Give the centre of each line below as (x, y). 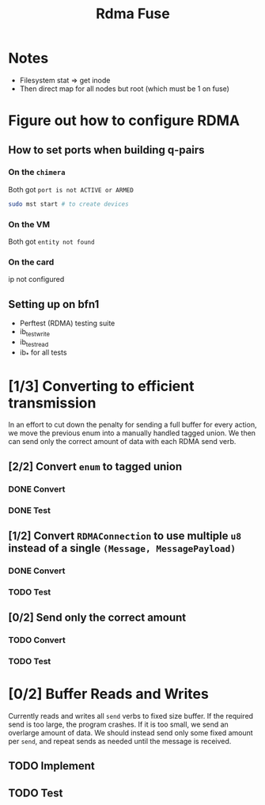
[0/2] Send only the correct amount (97, 618)
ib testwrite (34, 332)
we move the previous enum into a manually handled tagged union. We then (132, 433)
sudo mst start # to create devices (68, 204)
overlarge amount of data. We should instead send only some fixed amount (131, 733)
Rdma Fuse (133, 14)
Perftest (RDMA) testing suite (67, 323)
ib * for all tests (43, 353)
